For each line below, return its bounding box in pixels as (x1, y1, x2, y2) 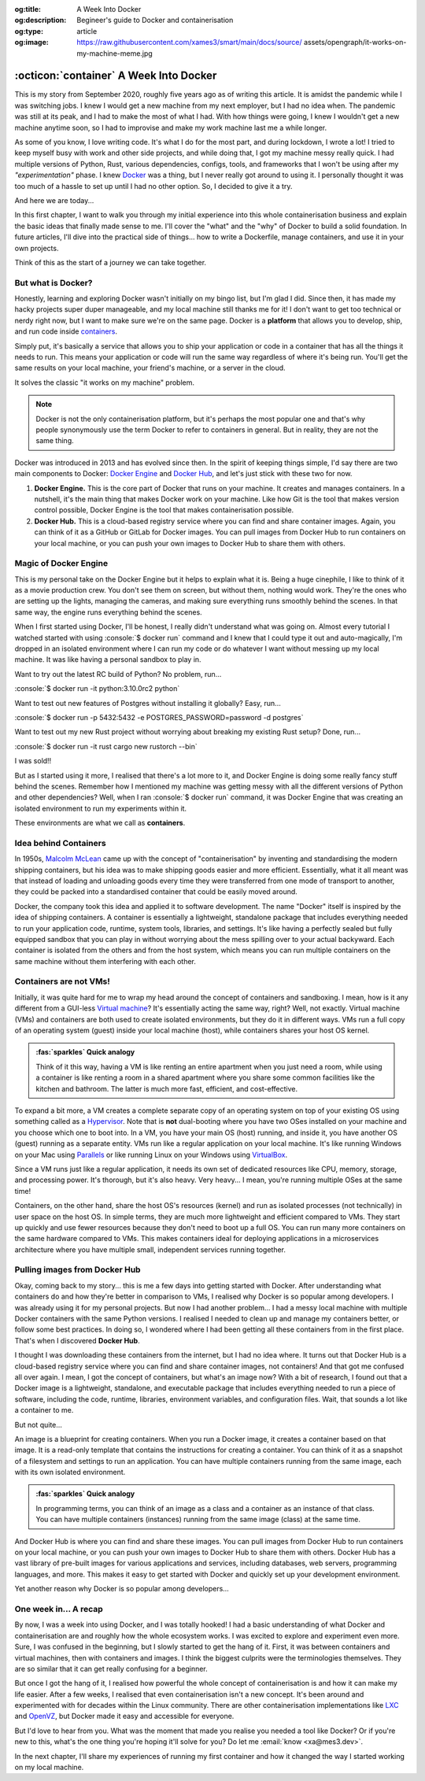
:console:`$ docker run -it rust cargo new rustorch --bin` (14, 741, 198, 751)
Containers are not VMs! (14, 976, 110, 987)
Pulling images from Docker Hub (14, 1264, 141, 1275)
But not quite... (14, 1420, 63, 1429)
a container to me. (14, 1406, 74, 1415)
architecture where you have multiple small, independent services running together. (14, 1244, 286, 1254)
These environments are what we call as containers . (14, 818, 186, 828)
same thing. (35, 436, 74, 445)
